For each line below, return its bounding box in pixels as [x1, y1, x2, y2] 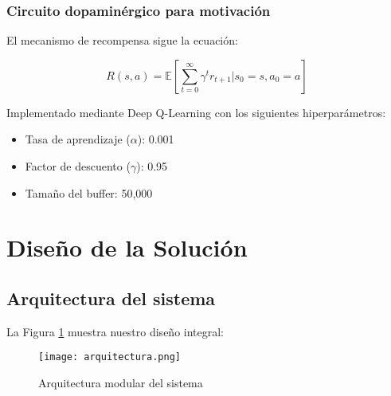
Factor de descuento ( [25, 158, 131, 174]
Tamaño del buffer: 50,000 [25, 184, 153, 201]
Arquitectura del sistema [6, 285, 216, 310]
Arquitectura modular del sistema [38, 374, 203, 391]
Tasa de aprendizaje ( [25, 131, 131, 147]
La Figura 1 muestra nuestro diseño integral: [6, 323, 225, 339]
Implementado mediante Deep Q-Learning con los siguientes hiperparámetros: [6, 104, 386, 120]
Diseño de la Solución [6, 231, 248, 264]
